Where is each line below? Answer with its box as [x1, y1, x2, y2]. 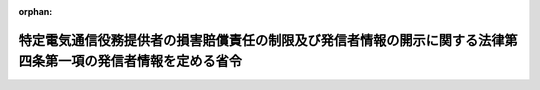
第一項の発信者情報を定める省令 [44, 53, 242, 70]
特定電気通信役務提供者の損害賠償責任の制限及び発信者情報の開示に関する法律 [18, 31, 505, 49]
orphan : [18, 6, 53, 17]
